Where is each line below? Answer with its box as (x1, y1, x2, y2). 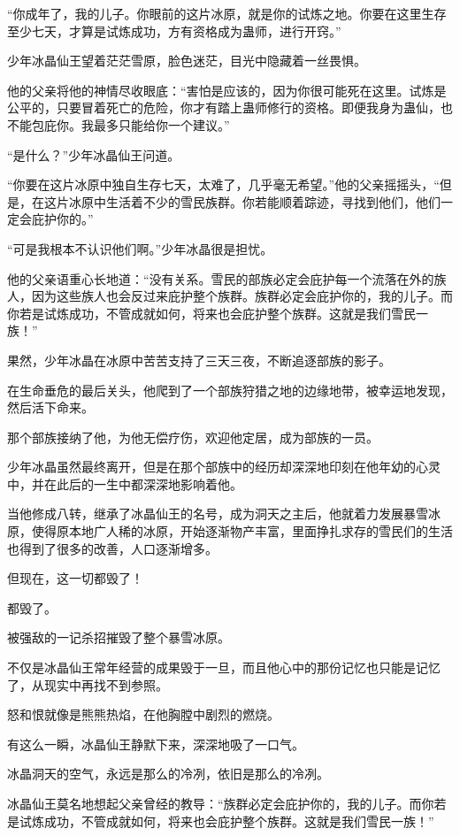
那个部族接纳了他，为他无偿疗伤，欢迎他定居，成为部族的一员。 (7, 427, 379, 446)
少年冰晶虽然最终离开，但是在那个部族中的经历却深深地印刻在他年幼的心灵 (7, 457, 441, 476)
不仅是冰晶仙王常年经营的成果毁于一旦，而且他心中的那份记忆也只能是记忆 (7, 658, 441, 677)
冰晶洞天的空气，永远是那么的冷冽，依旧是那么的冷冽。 (7, 764, 329, 783)
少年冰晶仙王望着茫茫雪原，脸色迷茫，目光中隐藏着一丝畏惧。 (7, 51, 366, 70)
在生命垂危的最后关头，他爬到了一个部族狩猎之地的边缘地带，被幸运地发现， (7, 380, 453, 399)
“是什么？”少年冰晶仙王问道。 (7, 145, 180, 164)
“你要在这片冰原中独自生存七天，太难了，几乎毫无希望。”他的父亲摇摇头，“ (7, 175, 440, 194)
